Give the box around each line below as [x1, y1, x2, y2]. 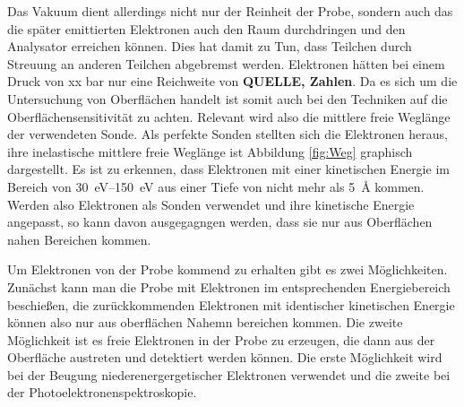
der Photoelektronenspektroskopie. [7, 383, 197, 402]
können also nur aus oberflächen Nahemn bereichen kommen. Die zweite [7, 313, 403, 332]
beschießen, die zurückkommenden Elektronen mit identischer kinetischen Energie [7, 295, 455, 314]
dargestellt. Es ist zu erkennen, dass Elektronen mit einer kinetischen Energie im [7, 160, 450, 178]
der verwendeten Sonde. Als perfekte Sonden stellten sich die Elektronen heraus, [7, 125, 448, 143]
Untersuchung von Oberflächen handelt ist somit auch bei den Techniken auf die [7, 89, 448, 108]
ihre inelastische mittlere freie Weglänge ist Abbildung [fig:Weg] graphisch [7, 142, 413, 160]
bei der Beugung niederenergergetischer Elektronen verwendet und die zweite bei [7, 365, 451, 384]
